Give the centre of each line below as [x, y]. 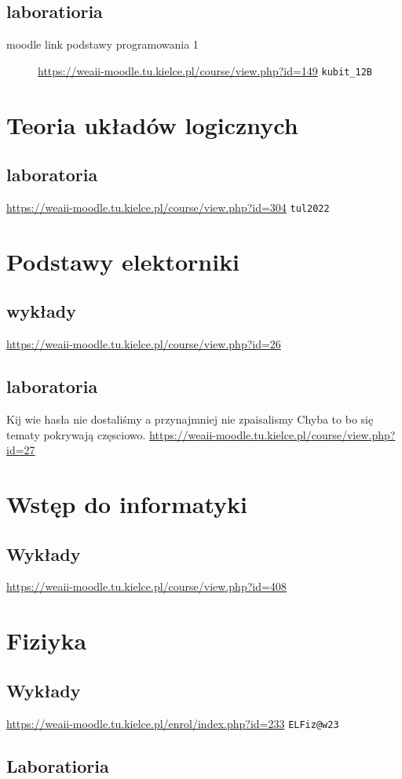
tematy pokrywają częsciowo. [76, 434]
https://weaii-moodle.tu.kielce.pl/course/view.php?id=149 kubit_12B [205, 70]
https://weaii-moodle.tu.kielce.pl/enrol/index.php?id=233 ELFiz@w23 [173, 723]
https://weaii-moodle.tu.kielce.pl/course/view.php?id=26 [144, 344]
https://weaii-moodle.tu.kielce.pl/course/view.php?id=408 [146, 586]
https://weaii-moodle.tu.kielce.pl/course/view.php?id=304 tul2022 [168, 207]
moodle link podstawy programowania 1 [102, 44]
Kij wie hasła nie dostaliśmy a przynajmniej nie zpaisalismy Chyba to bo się [190, 419]
